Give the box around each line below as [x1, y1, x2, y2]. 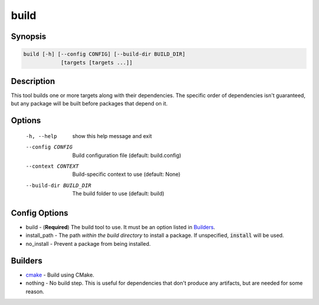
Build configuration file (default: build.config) [72, 152, 181, 159]
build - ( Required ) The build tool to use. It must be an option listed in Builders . [25, 224, 216, 231]
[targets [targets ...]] [60, 59, 133, 66]
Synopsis [11, 31, 47, 41]
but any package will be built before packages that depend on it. [11, 100, 168, 107]
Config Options [11, 208, 69, 218]
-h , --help [25, 133, 57, 139]
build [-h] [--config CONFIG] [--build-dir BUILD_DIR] [23, 51, 185, 57]
